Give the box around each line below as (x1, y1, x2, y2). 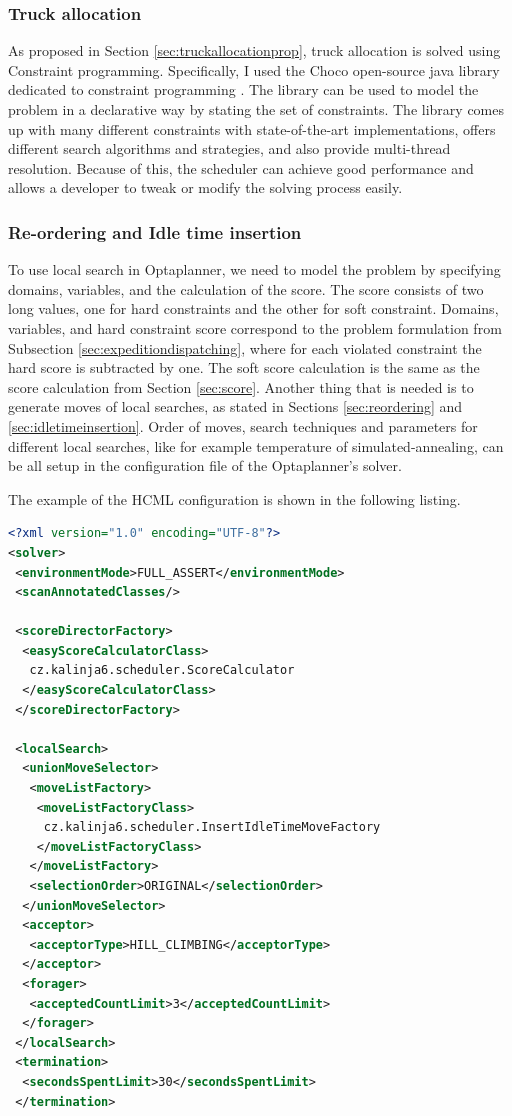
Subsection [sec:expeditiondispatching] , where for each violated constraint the (8, 337, 482, 358)
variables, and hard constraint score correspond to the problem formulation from (8, 317, 502, 338)
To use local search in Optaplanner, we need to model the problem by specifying (8, 259, 501, 280)
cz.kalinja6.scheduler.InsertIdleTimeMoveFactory (43, 820, 381, 835)
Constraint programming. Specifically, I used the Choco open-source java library (8, 59, 500, 80)
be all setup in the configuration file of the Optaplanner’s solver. (8, 455, 402, 476)
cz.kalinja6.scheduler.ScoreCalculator (29, 663, 295, 678)
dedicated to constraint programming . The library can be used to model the (8, 79, 479, 100)
